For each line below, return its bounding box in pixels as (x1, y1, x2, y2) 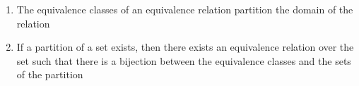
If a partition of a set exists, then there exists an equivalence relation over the (16, 39, 354, 54)
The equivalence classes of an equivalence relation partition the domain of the (16, 2, 353, 16)
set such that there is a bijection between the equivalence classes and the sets (16, 53, 351, 68)
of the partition (16, 67, 83, 82)
